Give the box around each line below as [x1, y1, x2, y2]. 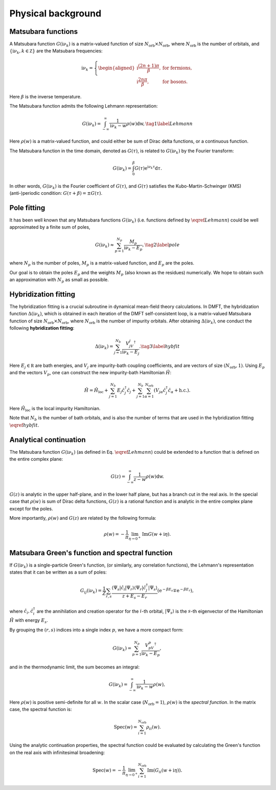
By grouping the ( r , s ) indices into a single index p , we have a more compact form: [9, 626, 183, 633]
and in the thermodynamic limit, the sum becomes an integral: [9, 664, 140, 670]
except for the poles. [9, 505, 53, 512]
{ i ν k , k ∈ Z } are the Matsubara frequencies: [9, 48, 103, 55]
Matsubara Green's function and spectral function [9, 549, 173, 557]
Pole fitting [9, 203, 45, 212]
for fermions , [162, 65, 192, 71]
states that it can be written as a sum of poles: [9, 569, 107, 575]
